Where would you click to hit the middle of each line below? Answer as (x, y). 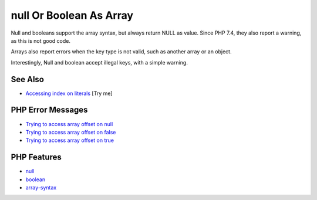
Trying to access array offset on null (69, 124)
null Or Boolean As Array (72, 15)
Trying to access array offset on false (71, 132)
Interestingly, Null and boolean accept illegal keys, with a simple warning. (99, 62)
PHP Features (36, 157)
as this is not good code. (41, 40)
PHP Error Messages (49, 110)
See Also (27, 79)
